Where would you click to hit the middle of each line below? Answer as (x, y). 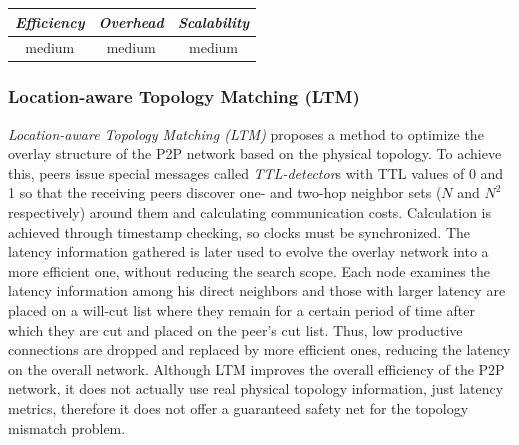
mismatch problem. (67, 427)
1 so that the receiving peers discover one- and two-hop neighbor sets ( (225, 192)
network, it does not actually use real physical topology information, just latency (256, 388)
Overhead (131, 21)
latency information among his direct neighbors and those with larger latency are (257, 290)
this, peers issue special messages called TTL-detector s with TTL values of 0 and (256, 172)
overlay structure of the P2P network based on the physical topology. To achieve (255, 153)
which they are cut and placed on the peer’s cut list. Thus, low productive (235, 329)
